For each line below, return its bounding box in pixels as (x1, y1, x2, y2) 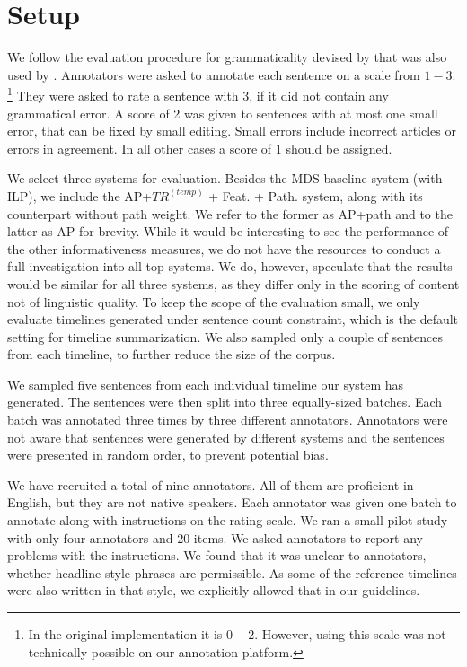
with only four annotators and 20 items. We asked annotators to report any (7, 528, 423, 547)
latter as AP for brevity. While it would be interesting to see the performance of (7, 222, 449, 241)
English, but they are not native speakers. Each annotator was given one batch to (7, 493, 457, 512)
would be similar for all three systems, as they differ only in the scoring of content (7, 274, 460, 293)
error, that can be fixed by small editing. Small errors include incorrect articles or (7, 121, 456, 140)
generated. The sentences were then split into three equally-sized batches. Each (7, 392, 443, 411)
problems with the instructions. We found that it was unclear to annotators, (7, 546, 427, 565)
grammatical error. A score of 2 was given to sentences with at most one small (7, 103, 438, 122)
